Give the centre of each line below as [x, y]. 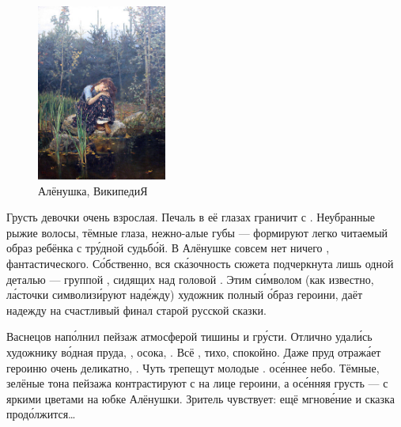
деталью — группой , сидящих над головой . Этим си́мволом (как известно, [190, 279]
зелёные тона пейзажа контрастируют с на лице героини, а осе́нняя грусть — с [197, 383]
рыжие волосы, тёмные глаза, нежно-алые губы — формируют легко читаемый [197, 232]
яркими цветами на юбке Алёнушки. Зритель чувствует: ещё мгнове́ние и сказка [200, 398]
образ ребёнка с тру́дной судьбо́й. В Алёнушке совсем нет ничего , [168, 248]
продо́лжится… [41, 414]
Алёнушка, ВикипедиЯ [93, 190]
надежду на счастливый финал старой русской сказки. [136, 310]
